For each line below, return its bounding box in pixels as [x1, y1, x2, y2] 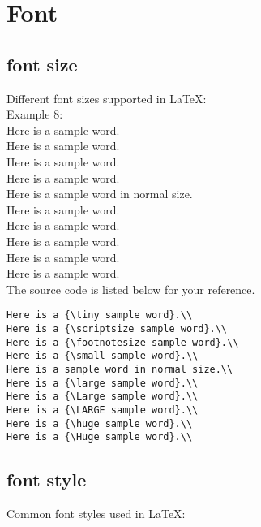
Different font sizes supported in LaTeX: [6, 89, 207, 106]
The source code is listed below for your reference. [6, 280, 255, 297]
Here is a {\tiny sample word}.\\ [6, 309, 193, 322]
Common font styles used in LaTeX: [6, 505, 186, 522]
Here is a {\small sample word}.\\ [6, 350, 199, 362]
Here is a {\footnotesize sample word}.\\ [6, 336, 239, 348]
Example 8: [6, 106, 63, 123]
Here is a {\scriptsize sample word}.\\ [6, 322, 228, 335]
